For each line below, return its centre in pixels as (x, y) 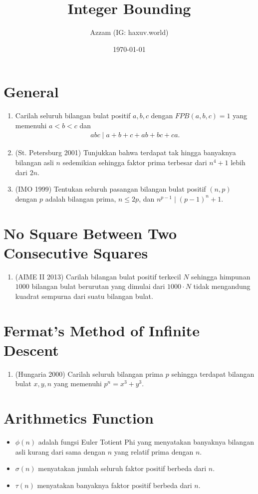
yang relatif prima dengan (154, 451)
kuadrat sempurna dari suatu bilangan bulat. (84, 296)
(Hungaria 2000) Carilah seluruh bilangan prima (89, 373)
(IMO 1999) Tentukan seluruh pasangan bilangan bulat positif (111, 189)
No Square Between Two (90, 233)
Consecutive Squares (76, 252)
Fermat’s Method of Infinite (102, 330)
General (31, 92)
